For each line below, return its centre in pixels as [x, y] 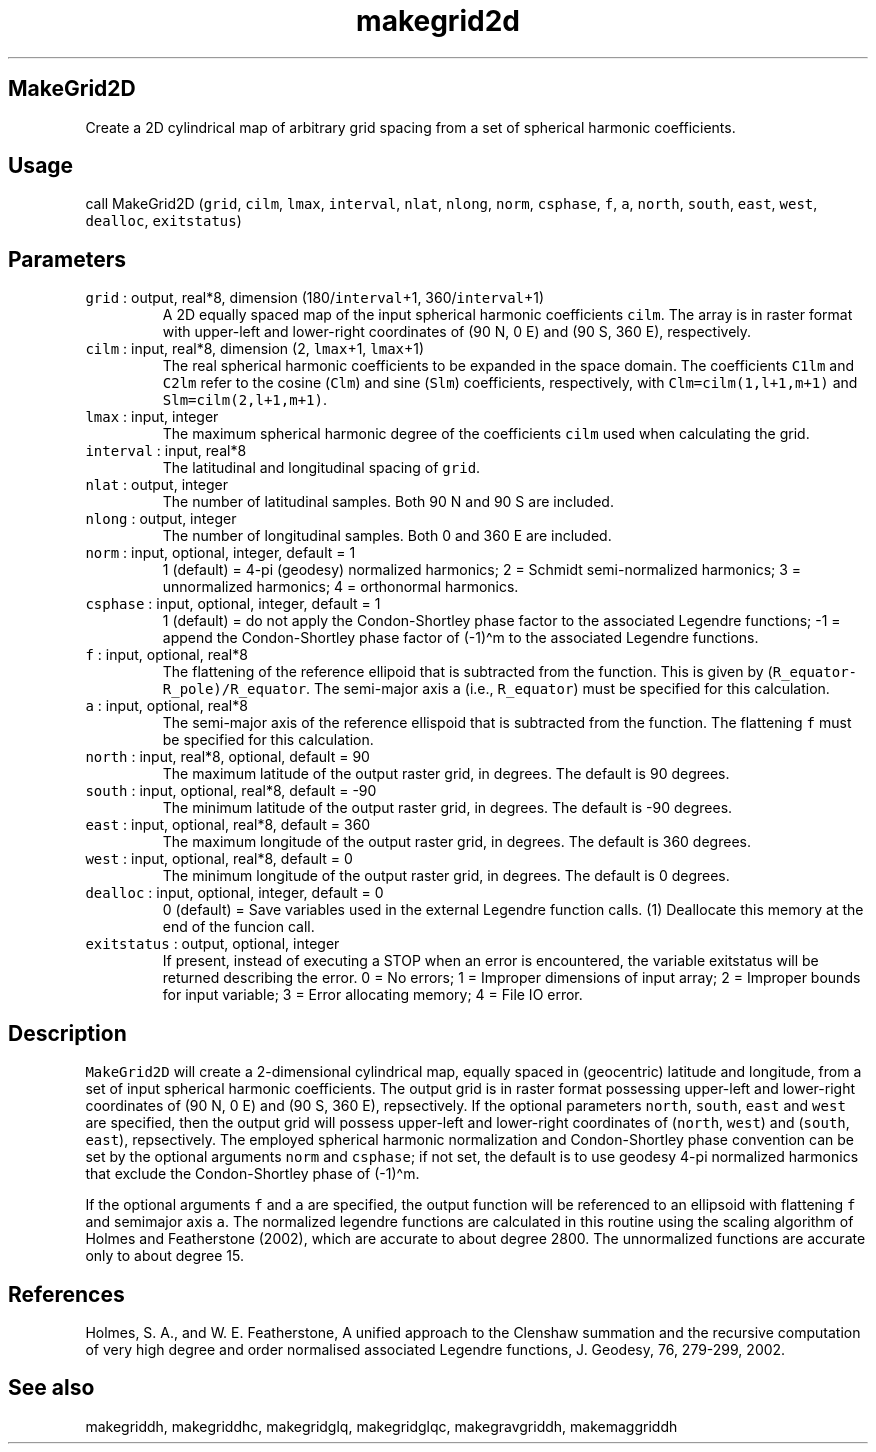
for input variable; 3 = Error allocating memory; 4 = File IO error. [372, 995]
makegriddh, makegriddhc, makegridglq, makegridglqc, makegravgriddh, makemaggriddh [381, 1426]
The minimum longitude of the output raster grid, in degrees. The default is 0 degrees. [446, 876]
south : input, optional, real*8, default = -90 [231, 791]
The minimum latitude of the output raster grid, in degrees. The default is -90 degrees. [447, 808]
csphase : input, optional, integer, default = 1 [233, 604]
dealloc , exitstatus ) [163, 221]
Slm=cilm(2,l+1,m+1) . [244, 400]
